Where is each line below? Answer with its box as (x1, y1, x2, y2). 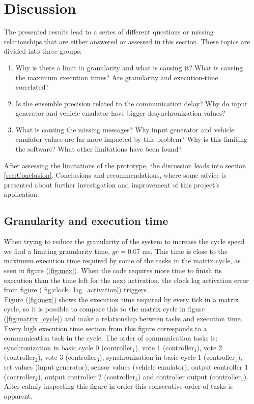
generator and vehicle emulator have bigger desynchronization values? (15, 108, 226, 118)
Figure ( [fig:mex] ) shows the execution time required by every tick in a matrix (4, 294, 239, 304)
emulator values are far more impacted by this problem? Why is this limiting (15, 134, 248, 144)
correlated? (15, 82, 49, 92)
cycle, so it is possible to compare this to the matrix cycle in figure (4, 304, 205, 314)
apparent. (4, 390, 33, 401)
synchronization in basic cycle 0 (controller (4, 342, 133, 352)
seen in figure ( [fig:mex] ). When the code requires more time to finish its (4, 265, 222, 276)
